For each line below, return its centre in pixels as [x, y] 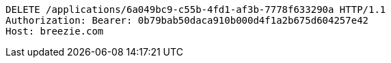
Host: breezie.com [55, 31]
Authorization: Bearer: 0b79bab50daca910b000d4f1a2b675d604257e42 [187, 20]
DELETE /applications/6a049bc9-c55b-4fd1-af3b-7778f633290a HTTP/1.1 [196, 9]
